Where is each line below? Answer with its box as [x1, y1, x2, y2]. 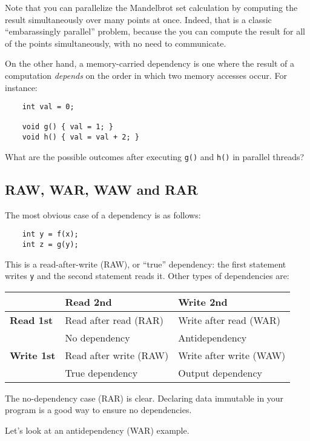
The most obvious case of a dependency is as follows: [5, 208, 201, 221]
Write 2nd [178, 294, 228, 309]
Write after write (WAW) [178, 348, 286, 362]
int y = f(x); [22, 230, 79, 239]
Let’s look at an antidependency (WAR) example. [5, 423, 190, 436]
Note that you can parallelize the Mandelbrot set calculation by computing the [5, 1, 298, 13]
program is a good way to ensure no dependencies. [5, 403, 192, 416]
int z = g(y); [22, 240, 79, 249]
